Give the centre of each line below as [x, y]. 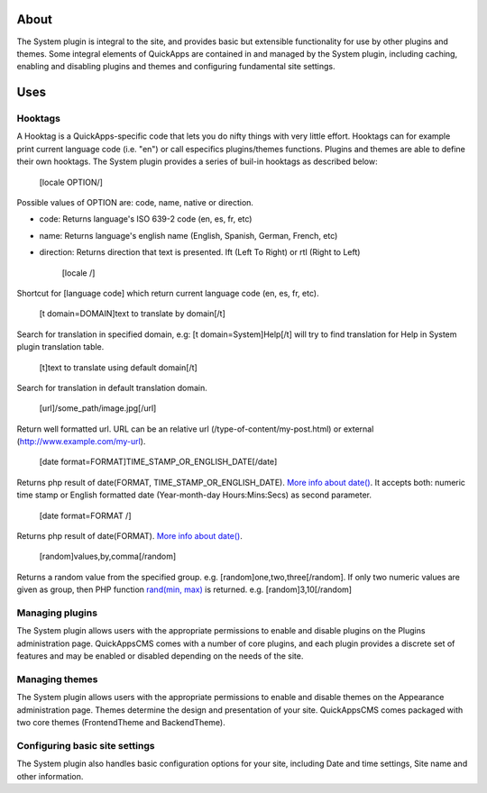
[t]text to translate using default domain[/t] [118, 367]
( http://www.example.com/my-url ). [81, 442]
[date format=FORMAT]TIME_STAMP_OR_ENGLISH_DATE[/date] [158, 462]
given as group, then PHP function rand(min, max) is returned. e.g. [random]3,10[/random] [184, 589]
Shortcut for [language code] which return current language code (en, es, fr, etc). [168, 293]
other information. [50, 776]
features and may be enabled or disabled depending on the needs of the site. [160, 656]
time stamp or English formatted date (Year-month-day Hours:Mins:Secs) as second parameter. [194, 495]
